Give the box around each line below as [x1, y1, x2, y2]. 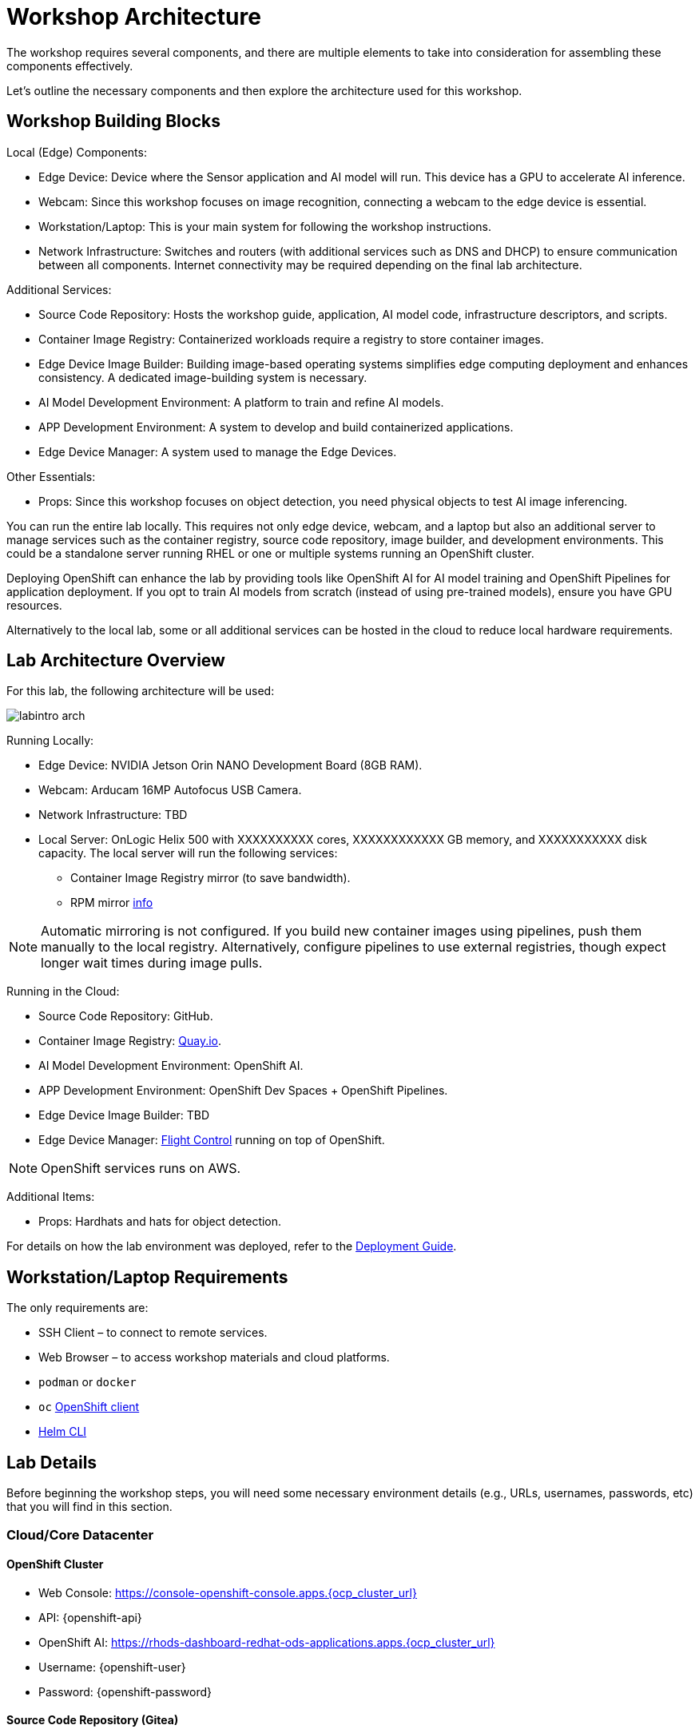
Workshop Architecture [6, 3, 261, 30]
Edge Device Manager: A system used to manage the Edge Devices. [38, 444, 397, 459]
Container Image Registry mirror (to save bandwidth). [70, 871, 351, 885]
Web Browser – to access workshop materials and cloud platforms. [38, 1350, 390, 1365]
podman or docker [38, 1375, 137, 1389]
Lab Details [6, 1452, 97, 1473]
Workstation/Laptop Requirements [6, 1266, 288, 1287]
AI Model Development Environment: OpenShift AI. [38, 1059, 304, 1073]
